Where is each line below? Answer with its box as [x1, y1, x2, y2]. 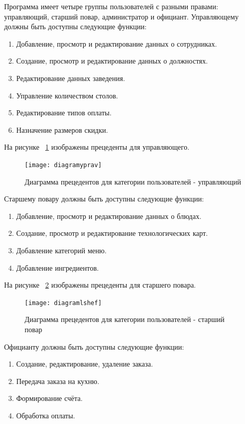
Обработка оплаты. [16, 410, 75, 420]
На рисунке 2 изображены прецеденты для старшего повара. [4, 279, 196, 290]
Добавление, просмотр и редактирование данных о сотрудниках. [16, 38, 217, 49]
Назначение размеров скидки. [16, 124, 108, 135]
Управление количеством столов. [16, 90, 118, 100]
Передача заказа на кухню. [16, 375, 99, 386]
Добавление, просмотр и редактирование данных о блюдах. [16, 210, 201, 221]
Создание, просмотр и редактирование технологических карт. [16, 228, 208, 238]
